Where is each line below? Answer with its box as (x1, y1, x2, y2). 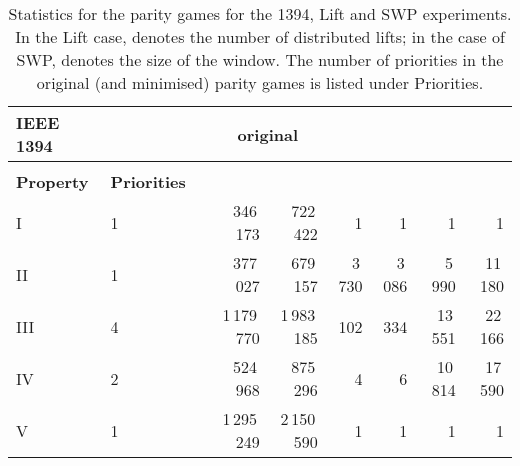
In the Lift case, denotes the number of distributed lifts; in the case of (15, 25, 505, 48)
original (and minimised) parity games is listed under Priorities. (36, 71, 484, 94)
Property (16, 170, 89, 193)
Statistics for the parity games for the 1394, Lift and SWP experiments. (8, 2, 512, 25)
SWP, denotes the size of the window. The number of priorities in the (16, 48, 504, 71)
